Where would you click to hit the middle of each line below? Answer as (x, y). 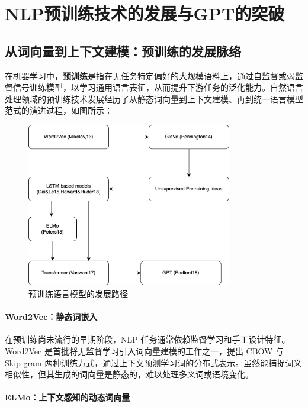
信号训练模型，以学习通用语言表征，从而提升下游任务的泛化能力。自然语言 (158, 87)
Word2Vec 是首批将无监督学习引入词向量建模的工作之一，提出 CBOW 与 (145, 351)
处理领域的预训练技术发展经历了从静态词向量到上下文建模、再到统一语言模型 (154, 98)
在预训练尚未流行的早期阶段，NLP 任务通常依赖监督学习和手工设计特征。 (147, 339)
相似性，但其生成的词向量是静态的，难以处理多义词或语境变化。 (129, 374)
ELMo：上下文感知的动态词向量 (68, 397)
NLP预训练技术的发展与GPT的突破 (145, 13)
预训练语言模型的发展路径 (78, 294)
